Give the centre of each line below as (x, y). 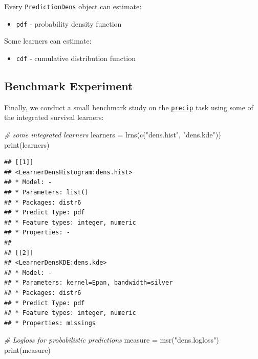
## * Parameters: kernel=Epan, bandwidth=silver (89, 283)
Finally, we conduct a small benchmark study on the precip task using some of (129, 107)
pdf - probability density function (69, 23)
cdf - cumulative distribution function (76, 58)
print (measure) (27, 350)
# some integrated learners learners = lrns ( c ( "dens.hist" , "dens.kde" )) (113, 135)
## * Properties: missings (50, 323)
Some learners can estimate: (48, 41)
